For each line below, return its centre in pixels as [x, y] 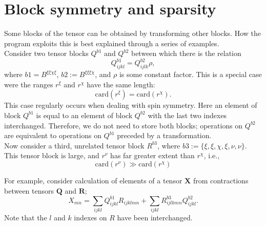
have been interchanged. [155, 217]
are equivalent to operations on [53, 135]
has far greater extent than [152, 155]
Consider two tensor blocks [46, 53]
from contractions [221, 180]
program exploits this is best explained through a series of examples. [112, 43]
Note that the [26, 217]
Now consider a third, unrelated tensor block [74, 145]
